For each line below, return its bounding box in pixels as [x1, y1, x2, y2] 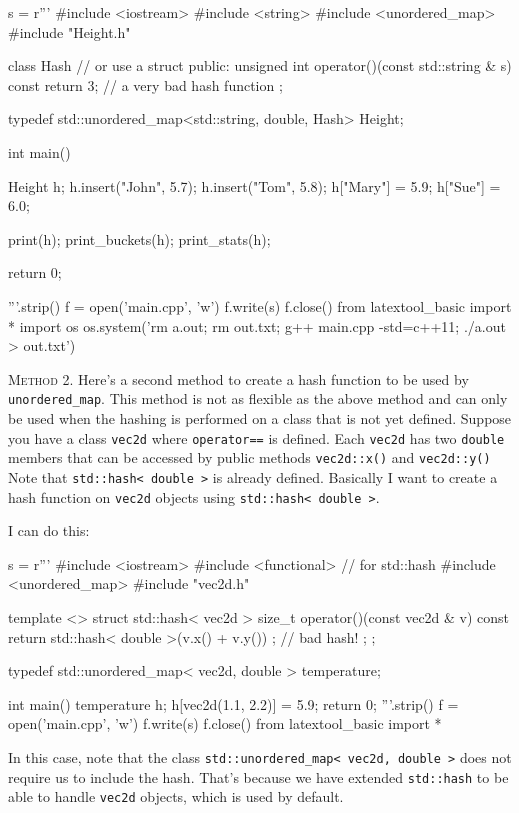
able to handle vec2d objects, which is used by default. [8, 786, 344, 807]
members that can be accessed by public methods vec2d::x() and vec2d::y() [8, 447, 491, 468]
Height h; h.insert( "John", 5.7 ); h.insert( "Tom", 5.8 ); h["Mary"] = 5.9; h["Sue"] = [8, 175, 501, 196]
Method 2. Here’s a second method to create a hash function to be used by [8, 368, 469, 389]
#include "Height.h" [8, 21, 131, 42]
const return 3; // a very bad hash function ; [8, 74, 283, 95]
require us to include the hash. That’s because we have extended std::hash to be [8, 766, 509, 787]
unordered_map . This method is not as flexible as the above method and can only [8, 388, 508, 409]
